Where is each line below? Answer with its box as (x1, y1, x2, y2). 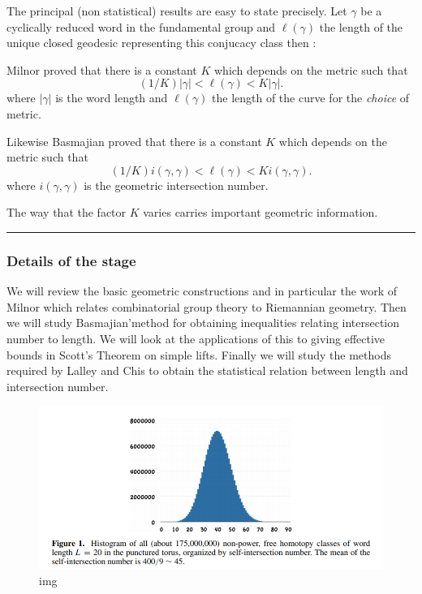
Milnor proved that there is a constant (6, 61, 197, 78)
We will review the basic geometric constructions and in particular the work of (6, 282, 398, 299)
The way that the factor (6, 204, 127, 221)
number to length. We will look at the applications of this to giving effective (6, 329, 385, 346)
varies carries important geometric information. (143, 204, 378, 221)
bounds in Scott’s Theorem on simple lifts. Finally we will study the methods (6, 346, 391, 363)
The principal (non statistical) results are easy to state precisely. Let (6, 2, 347, 19)
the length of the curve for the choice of (212, 89, 410, 106)
